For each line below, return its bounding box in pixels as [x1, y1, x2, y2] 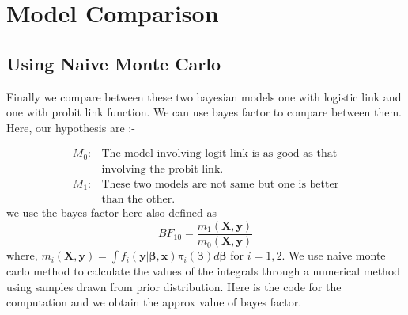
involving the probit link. [101, 163, 224, 175]
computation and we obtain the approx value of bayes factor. [6, 294, 302, 310]
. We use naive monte [281, 247, 386, 264]
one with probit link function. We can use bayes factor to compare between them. [6, 104, 402, 120]
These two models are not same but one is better [101, 178, 339, 190]
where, [6, 247, 38, 264]
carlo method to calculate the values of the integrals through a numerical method [6, 263, 401, 279]
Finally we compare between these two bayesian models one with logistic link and [6, 88, 402, 104]
